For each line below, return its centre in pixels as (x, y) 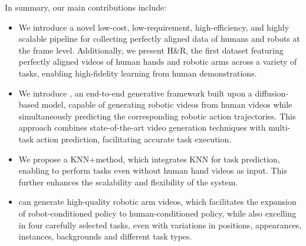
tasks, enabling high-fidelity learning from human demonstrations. (138, 73)
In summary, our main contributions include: (86, 7)
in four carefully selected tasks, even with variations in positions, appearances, (160, 225)
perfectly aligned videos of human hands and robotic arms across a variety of (158, 61)
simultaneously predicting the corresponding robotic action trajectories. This (157, 116)
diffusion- (272, 93)
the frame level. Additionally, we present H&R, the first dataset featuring (151, 50)
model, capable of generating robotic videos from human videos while (167, 104)
